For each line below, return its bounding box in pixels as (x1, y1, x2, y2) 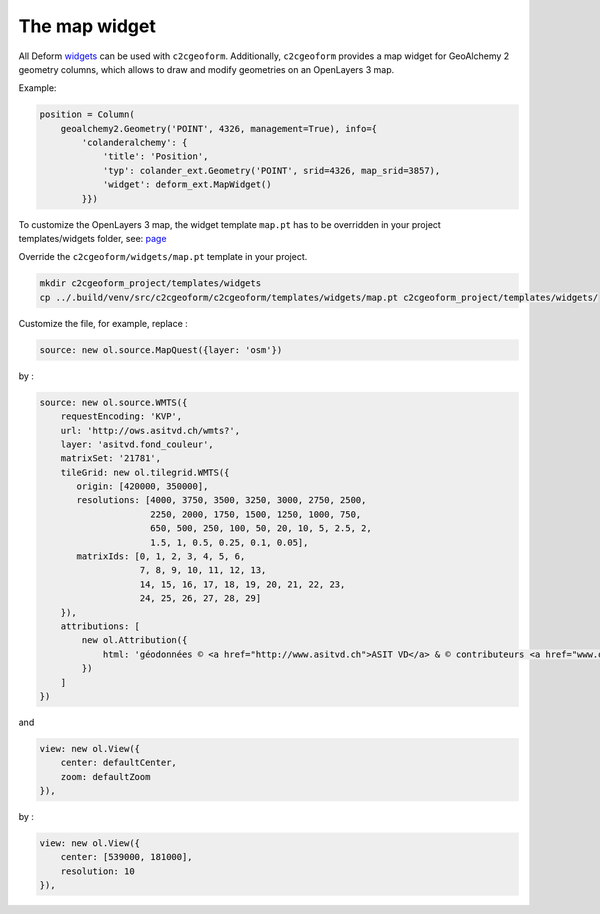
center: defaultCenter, (60, 757, 177, 769)
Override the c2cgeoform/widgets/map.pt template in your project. (18, 251, 308, 263)
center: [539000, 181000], (60, 851, 194, 863)
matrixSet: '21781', (60, 453, 162, 464)
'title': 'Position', (102, 151, 209, 162)
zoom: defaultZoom (60, 771, 151, 782)
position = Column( (39, 109, 135, 120)
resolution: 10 (60, 865, 135, 877)
